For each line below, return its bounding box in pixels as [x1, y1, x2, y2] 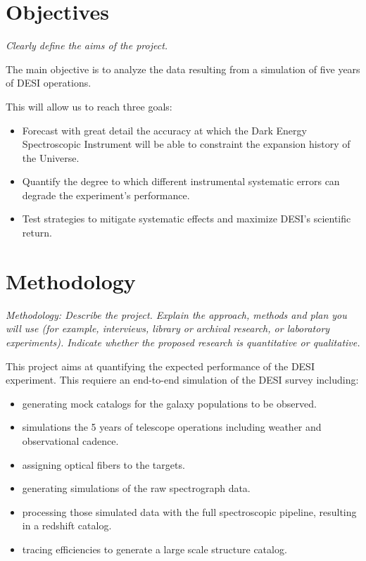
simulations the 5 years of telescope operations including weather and [22, 420, 322, 434]
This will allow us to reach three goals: [6, 99, 172, 113]
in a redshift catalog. [22, 518, 112, 533]
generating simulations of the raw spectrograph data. [22, 481, 251, 496]
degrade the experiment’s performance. [22, 187, 190, 202]
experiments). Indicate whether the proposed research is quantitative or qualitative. [6, 334, 360, 349]
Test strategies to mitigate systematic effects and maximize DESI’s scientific [22, 211, 351, 226]
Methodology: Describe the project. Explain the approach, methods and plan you [6, 307, 347, 322]
